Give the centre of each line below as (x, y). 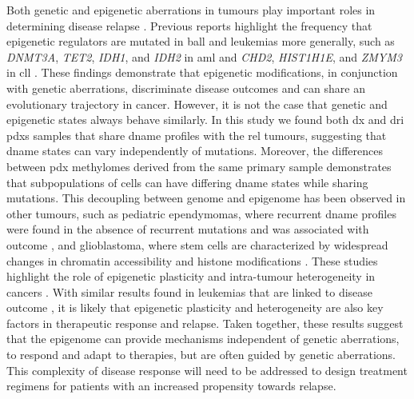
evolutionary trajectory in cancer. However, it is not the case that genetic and (197, 104)
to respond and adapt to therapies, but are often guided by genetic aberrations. (201, 355)
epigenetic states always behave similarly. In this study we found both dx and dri (205, 120)
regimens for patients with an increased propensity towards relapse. (171, 386)
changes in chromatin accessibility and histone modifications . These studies (192, 260)
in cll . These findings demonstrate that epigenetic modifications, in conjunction (202, 72)
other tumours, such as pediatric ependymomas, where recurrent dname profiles (201, 213)
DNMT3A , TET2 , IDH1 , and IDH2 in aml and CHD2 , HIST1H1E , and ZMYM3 (204, 56)
